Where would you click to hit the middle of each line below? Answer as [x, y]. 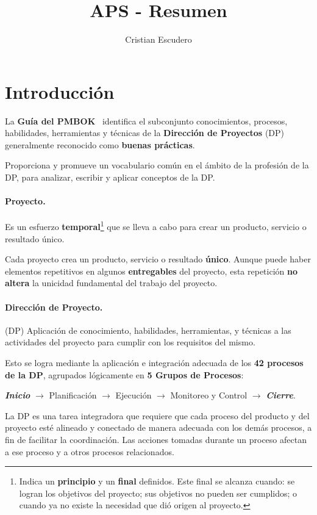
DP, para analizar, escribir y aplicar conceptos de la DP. [110, 177]
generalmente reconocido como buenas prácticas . [100, 144]
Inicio [18, 395]
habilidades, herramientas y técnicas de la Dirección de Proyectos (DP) [145, 133]
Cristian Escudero [158, 39]
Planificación [73, 395]
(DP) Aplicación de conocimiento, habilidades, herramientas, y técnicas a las [148, 330]
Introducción [60, 91]
